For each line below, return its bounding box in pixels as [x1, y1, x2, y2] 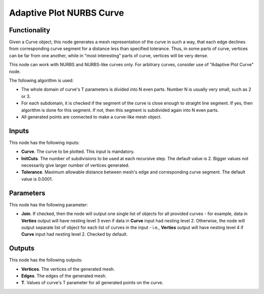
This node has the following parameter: [9, 201, 88, 208]
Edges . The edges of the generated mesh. [21, 272, 107, 279]
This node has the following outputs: [9, 257, 83, 263]
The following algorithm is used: [9, 77, 74, 83]
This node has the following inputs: [9, 140, 80, 146]
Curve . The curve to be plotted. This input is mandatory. [21, 148, 135, 154]
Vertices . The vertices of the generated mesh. [21, 266, 115, 272]
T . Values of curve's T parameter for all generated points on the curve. [21, 280, 164, 286]
